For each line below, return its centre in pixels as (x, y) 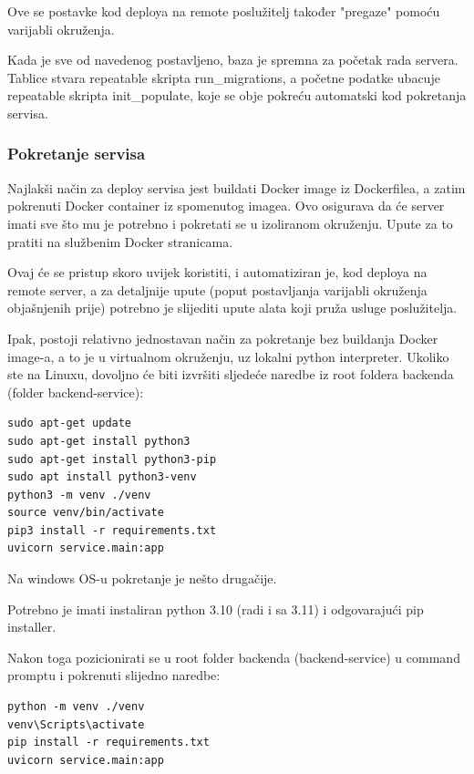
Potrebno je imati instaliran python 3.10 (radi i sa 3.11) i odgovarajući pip (216, 609)
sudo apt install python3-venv (102, 477)
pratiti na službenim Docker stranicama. (120, 241)
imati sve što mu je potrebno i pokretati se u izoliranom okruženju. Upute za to (230, 223)
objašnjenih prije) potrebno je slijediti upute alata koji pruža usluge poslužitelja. (232, 308)
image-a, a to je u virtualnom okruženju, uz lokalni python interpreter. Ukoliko (228, 356)
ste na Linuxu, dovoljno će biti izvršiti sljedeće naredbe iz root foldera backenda (231, 374)
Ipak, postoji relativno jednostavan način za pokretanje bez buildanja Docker (223, 338)
